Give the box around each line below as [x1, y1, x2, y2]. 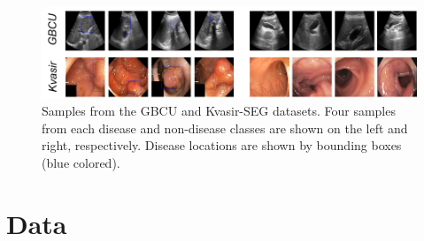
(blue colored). [42, 154, 120, 171]
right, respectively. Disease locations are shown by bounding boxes [42, 136, 402, 154]
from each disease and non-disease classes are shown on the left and [42, 118, 408, 137]
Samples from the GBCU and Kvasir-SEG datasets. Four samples [42, 102, 396, 120]
